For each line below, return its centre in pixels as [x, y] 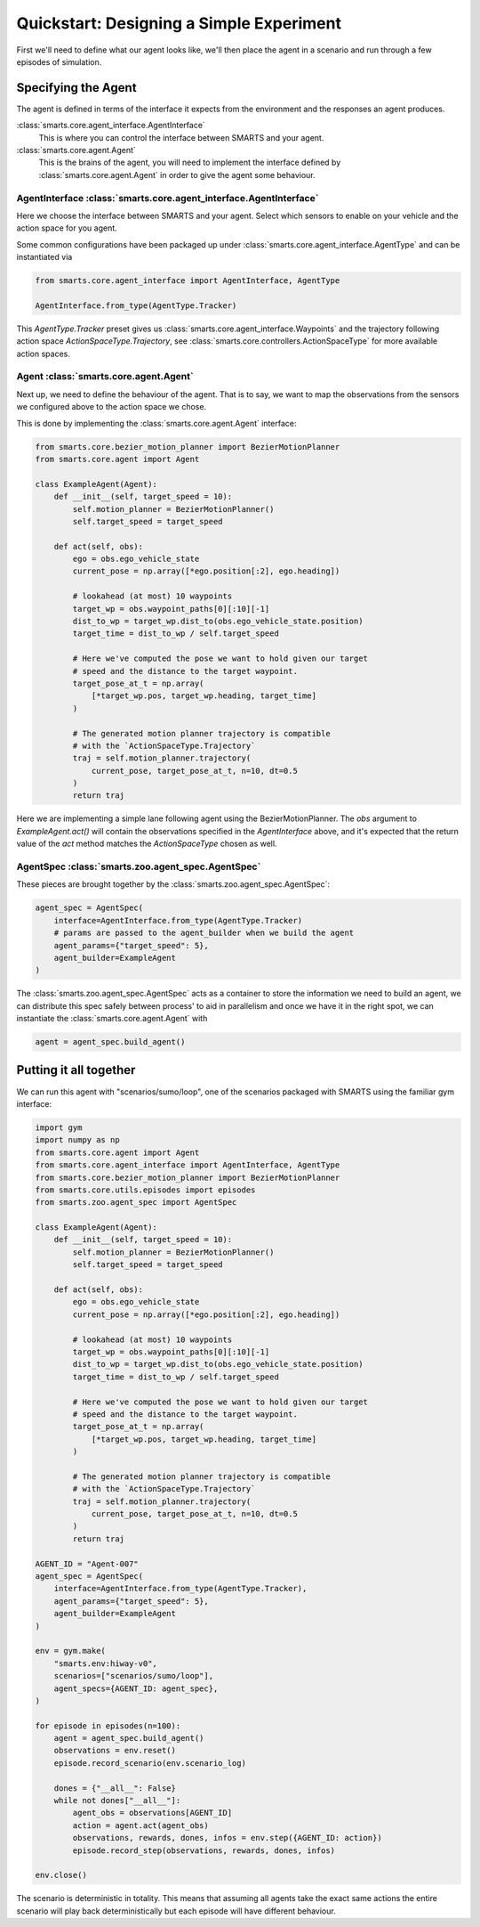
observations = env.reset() [115, 1751]
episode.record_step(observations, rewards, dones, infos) [204, 1850]
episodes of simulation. [59, 61]
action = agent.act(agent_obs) [140, 1825]
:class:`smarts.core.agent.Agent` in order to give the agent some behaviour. [177, 175]
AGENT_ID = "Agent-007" [87, 1564]
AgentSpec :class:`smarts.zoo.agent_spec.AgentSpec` [139, 866]
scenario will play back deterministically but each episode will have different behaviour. [176, 1911]
